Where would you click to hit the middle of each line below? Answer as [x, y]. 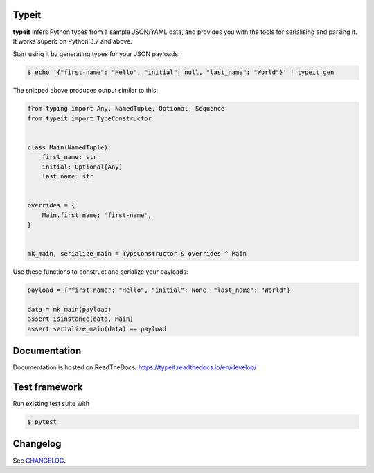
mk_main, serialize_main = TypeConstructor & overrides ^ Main [137, 254]
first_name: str [69, 157]
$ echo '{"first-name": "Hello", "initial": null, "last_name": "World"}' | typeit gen [181, 72]
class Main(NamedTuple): [70, 147]
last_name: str [68, 176]
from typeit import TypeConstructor [90, 118]
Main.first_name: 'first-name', [97, 215]
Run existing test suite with [51, 404]
